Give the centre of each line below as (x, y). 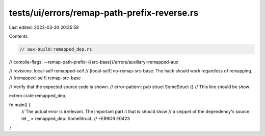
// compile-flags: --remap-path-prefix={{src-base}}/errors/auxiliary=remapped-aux (94, 62)
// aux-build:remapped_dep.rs (56, 49)
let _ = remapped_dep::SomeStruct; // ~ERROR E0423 (76, 118)
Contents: (19, 36)
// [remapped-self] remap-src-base (45, 78)
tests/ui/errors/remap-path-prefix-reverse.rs (104, 13)
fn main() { (20, 105)
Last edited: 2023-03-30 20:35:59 (44, 27)
